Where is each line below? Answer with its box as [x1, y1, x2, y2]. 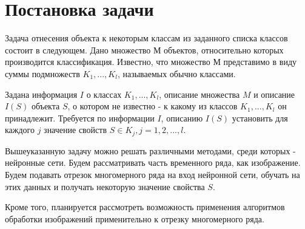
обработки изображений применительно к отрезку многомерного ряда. [5, 212, 264, 225]
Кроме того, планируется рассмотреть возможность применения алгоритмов [5, 200, 285, 213]
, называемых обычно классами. [117, 67, 236, 80]
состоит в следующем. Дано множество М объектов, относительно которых [5, 43, 284, 56]
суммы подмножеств [5, 67, 80, 80]
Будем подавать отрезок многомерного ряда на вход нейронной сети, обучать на [5, 168, 300, 180]
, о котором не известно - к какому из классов [67, 100, 238, 112]
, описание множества [159, 87, 240, 100]
